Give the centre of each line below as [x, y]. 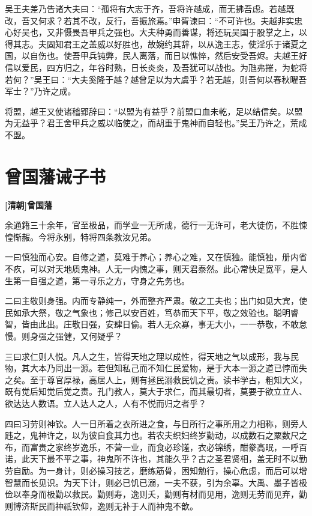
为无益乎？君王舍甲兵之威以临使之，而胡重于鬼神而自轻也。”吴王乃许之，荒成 [156, 123]
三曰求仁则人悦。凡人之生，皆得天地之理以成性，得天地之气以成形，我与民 [152, 356]
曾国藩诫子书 [55, 176]
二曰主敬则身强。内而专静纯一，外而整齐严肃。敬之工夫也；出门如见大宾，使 [156, 301]
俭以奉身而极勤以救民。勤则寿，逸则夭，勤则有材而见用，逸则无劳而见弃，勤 [156, 494]
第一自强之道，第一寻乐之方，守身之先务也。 [101, 280]
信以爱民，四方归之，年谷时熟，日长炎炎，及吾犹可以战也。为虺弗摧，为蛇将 [156, 67]
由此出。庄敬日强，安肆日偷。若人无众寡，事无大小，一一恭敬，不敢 [164, 324]
